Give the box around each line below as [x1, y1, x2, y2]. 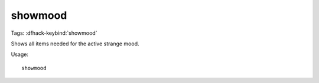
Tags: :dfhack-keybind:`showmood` [11, 29, 97, 36]
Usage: [11, 51, 29, 58]
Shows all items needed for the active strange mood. [11, 40, 139, 47]
